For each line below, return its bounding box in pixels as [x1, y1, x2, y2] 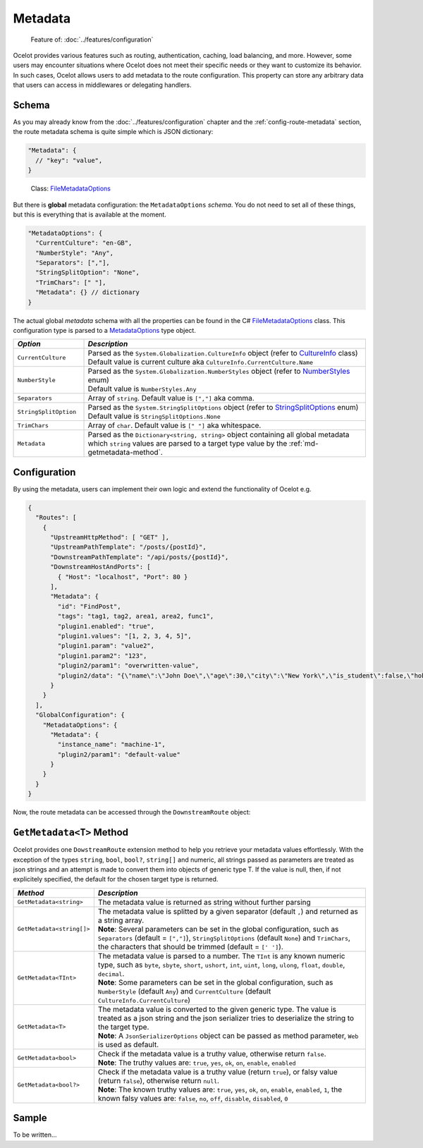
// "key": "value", [35, 156, 103, 164]
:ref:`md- [288, 439, 319, 448]
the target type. [97, 1022, 149, 1032]
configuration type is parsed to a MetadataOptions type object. [13, 326, 197, 335]
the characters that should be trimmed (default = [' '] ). [97, 941, 283, 951]
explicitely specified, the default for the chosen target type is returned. [13, 875, 219, 884]
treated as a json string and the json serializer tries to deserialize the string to [97, 1013, 355, 1022]
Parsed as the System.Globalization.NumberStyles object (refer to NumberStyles [87, 367, 350, 377]
